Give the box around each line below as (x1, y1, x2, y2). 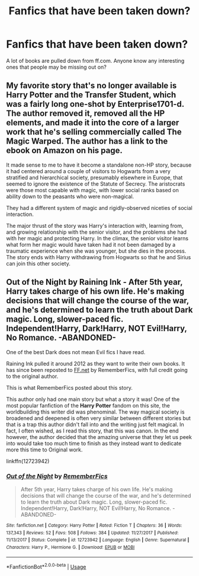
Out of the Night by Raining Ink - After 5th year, (6, 277, 183, 287)
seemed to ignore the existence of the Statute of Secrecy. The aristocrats (6, 180, 185, 187)
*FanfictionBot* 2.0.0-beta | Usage (6, 562, 86, 571)
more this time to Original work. (6, 446, 83, 453)
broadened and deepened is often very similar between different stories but (6, 414, 191, 422)
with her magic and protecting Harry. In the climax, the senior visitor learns (6, 234, 188, 241)
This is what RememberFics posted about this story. (6, 384, 133, 391)
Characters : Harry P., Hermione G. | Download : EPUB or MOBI (6, 544, 135, 550)
